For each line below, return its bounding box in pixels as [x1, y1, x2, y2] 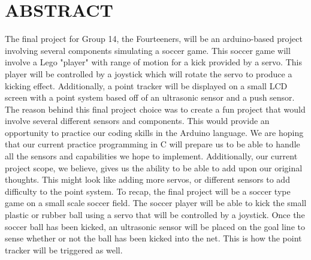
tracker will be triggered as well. [5, 243, 123, 256]
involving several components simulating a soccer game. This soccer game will [5, 44, 291, 56]
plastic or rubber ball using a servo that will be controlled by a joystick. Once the [5, 208, 305, 221]
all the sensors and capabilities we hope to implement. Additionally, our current [5, 150, 298, 162]
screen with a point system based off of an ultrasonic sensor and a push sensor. [5, 91, 295, 104]
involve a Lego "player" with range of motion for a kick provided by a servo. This [5, 56, 302, 68]
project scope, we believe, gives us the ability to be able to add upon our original [5, 161, 303, 174]
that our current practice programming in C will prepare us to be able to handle [5, 138, 300, 150]
